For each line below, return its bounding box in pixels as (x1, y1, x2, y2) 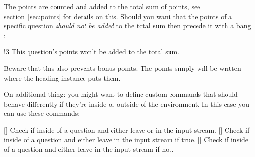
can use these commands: (4, 108, 80, 118)
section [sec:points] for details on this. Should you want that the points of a (4, 11, 232, 21)
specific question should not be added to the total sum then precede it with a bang (4, 21, 251, 31)
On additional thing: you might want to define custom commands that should (4, 89, 238, 99)
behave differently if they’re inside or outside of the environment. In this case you (4, 98, 250, 109)
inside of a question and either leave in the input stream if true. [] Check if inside (4, 134, 249, 144)
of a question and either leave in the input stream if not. (4, 144, 174, 154)
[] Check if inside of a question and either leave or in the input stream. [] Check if (4, 124, 250, 135)
